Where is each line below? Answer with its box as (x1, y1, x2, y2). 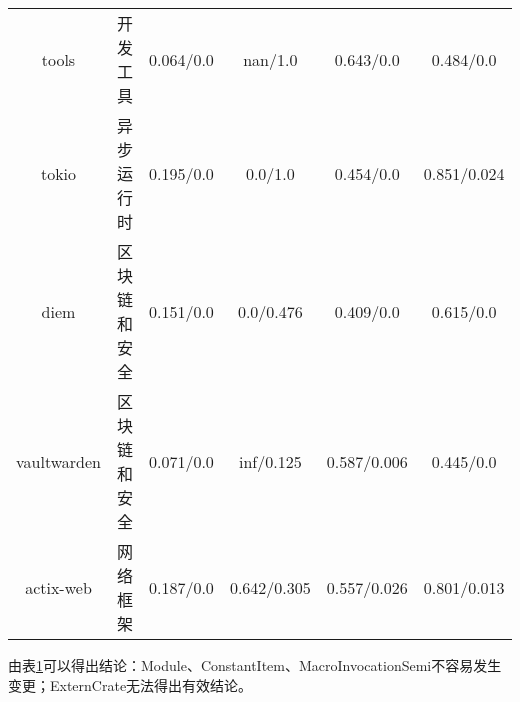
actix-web (25, 575, 92, 599)
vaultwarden (16, 449, 101, 473)
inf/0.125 (238, 449, 302, 473)
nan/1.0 (243, 47, 298, 71)
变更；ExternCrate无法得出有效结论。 (8, 674, 253, 695)
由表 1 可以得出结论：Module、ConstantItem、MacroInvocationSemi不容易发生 (8, 655, 502, 675)
